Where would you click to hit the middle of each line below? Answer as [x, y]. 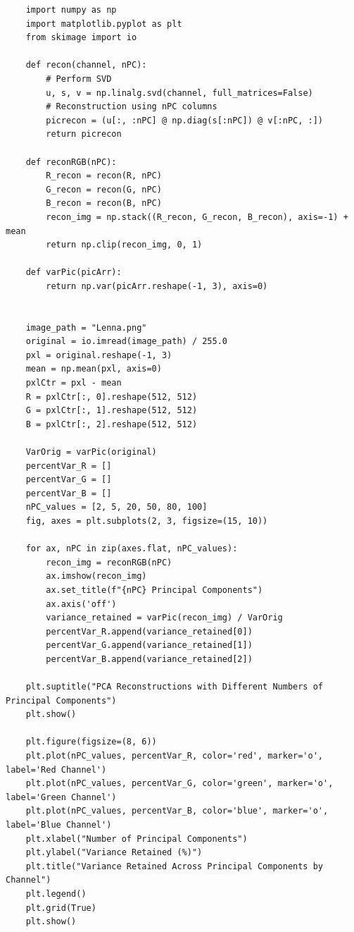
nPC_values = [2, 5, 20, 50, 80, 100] [116, 507]
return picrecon [84, 134]
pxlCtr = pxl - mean [74, 383]
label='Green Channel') [61, 797]
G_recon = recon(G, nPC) [104, 189]
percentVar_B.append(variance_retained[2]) [149, 659]
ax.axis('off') [81, 604]
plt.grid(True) [61, 908]
